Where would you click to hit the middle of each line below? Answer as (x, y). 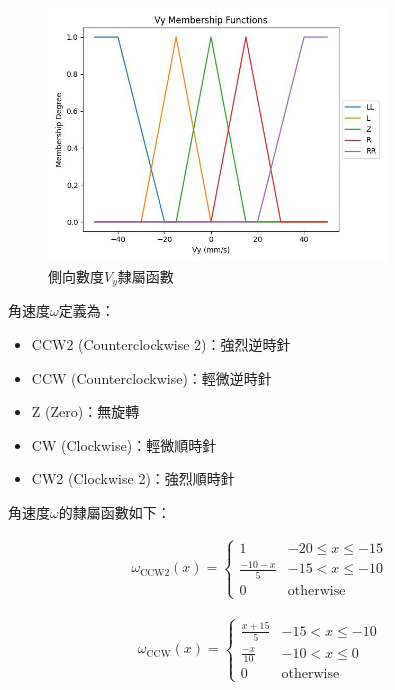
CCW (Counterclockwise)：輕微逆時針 (151, 377)
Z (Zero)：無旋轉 (85, 411)
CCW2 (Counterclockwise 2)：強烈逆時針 (161, 344)
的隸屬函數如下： (114, 512)
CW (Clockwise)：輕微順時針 (124, 444)
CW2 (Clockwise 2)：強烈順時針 (133, 478)
